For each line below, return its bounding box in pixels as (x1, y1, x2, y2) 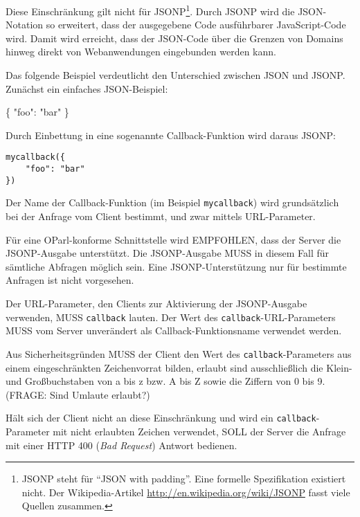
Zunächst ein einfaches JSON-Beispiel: (6, 81, 168, 96)
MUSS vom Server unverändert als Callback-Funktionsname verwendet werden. (6, 323, 342, 338)
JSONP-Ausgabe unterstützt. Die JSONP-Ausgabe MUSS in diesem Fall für (6, 246, 330, 260)
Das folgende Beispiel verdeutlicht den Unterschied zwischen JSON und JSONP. (6, 68, 345, 82)
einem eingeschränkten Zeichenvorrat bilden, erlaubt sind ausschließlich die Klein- (6, 360, 352, 374)
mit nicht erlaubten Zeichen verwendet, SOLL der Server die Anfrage (53, 424, 346, 438)
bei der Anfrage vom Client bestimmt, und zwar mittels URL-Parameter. (6, 209, 316, 224)
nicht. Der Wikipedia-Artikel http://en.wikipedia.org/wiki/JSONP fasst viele (21, 484, 350, 499)
